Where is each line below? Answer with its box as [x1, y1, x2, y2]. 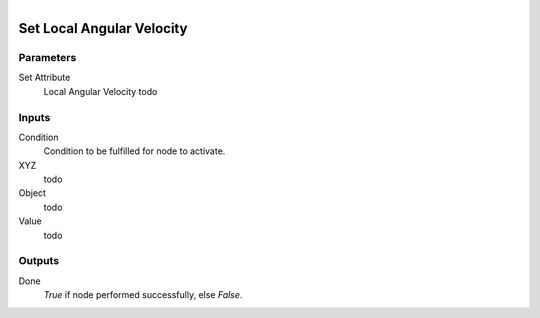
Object [18, 187, 47, 199]
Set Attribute [18, 71, 71, 84]
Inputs [18, 110, 51, 124]
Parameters [18, 50, 77, 64]
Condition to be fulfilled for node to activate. [43, 145, 226, 157]
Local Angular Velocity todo [43, 85, 158, 97]
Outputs [18, 254, 60, 268]
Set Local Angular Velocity [18, 20, 188, 37]
